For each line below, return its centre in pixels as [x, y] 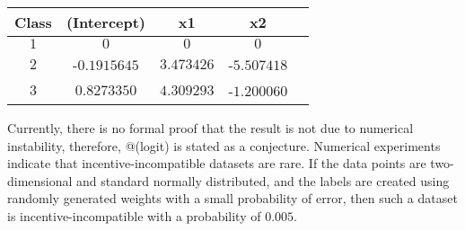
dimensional [40, 180]
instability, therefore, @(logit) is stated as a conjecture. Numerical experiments [224, 145]
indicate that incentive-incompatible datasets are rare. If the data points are [217, 163]
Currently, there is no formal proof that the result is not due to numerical [211, 128]
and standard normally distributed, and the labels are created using [263, 180]
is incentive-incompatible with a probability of [134, 215]
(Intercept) [106, 22]
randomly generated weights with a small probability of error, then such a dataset [232, 198]
